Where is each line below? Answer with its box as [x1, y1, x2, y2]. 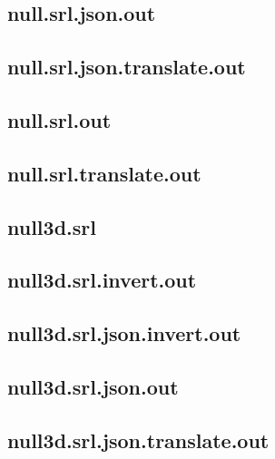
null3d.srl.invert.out [7, 266, 197, 294]
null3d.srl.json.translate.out [7, 425, 270, 454]
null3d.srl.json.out [7, 372, 179, 400]
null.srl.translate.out [7, 159, 201, 187]
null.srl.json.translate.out [7, 53, 246, 81]
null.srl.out [7, 105, 112, 133]
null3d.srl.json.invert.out [7, 319, 241, 347]
